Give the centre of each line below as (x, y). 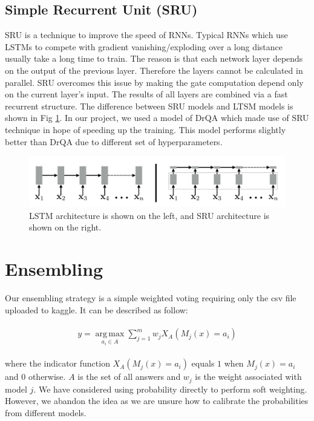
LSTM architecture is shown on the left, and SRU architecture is (149, 215)
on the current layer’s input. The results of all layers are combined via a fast (146, 94)
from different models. (46, 412)
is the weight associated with (248, 377)
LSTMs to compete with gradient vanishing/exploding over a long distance (144, 46)
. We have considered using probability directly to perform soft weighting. (170, 389)
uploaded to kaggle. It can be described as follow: (96, 309)
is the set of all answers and (129, 377)
